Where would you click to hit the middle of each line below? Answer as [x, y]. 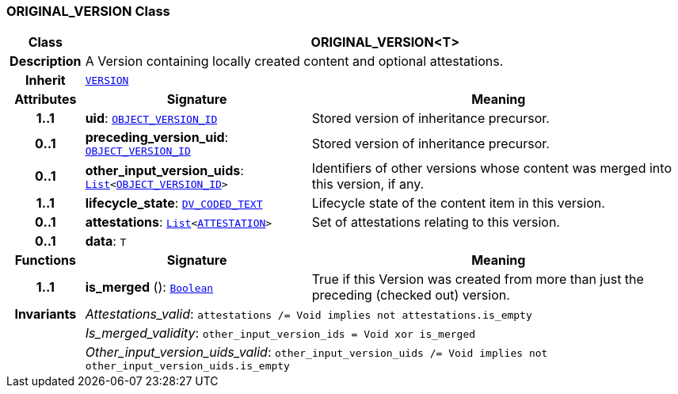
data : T [106, 241]
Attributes [46, 99]
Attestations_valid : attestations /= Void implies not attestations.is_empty [309, 314]
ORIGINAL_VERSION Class [88, 11]
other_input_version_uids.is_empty [187, 366]
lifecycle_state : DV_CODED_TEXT [174, 203]
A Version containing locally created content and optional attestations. [294, 61]
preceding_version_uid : [157, 138]
